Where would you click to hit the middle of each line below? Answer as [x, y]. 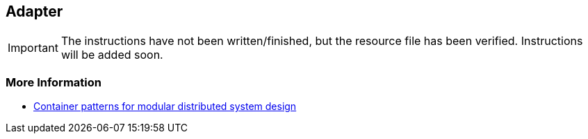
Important [33, 48]
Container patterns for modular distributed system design [165, 106]
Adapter [34, 11]
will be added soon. [112, 55]
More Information [54, 82]
